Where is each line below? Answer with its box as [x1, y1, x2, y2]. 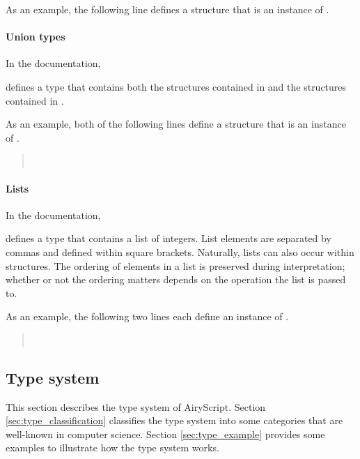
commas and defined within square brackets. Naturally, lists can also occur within [6, 244, 354, 259]
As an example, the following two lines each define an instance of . [6, 309, 289, 324]
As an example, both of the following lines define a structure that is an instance [6, 116, 346, 131]
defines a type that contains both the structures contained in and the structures [6, 79, 347, 93]
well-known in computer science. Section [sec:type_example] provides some [6, 426, 325, 441]
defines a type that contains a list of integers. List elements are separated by [6, 231, 331, 246]
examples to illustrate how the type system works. [6, 440, 219, 455]
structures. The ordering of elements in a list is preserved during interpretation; [6, 258, 345, 273]
